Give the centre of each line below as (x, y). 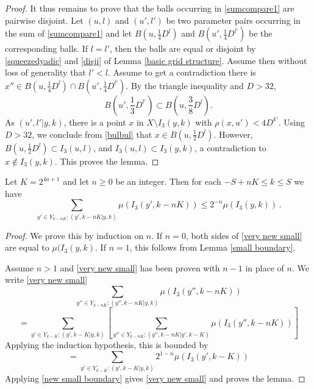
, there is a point (95, 122)
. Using (291, 122)
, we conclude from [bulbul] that (92, 134)
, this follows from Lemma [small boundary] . (212, 247)
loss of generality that (45, 72)
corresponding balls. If (46, 48)
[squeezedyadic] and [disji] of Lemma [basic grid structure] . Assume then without (156, 60)
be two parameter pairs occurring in (233, 20)
